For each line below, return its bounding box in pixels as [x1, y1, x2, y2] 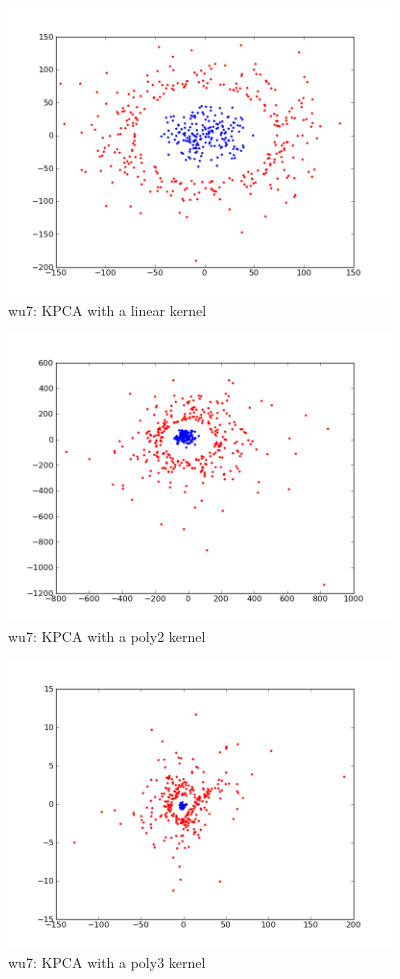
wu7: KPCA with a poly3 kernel [8, 951, 206, 972]
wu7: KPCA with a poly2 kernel [8, 625, 206, 646]
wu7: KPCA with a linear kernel [8, 299, 207, 320]
